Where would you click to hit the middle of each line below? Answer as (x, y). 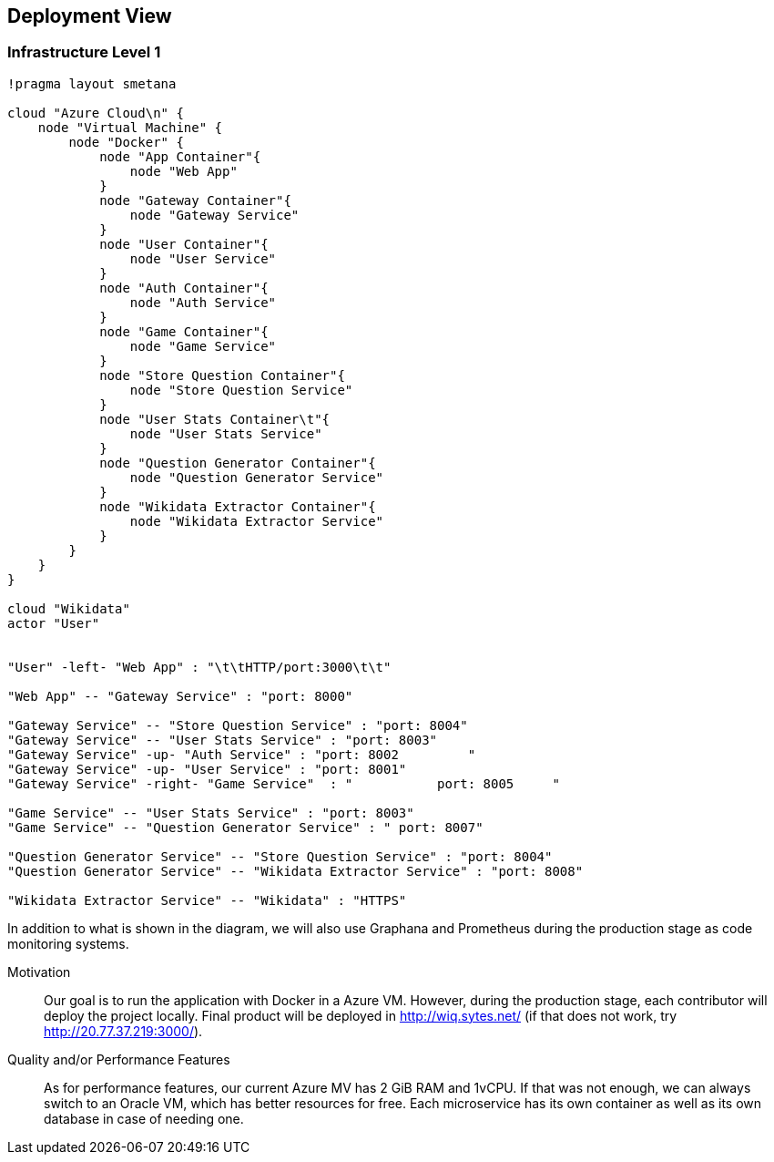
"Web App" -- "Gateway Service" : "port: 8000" (180, 696)
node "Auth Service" (203, 302)
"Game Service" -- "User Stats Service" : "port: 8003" (211, 812)
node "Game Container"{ (184, 331)
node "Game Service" (203, 346)
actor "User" (54, 623)
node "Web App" (183, 171)
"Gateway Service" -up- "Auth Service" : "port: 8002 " (242, 754)
